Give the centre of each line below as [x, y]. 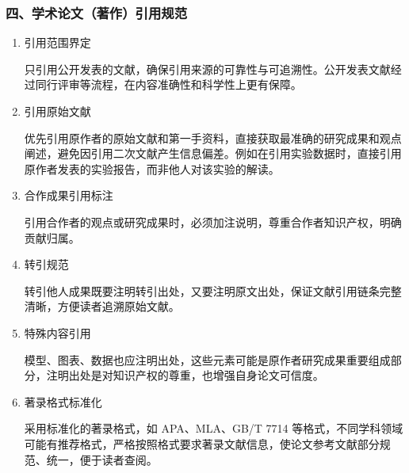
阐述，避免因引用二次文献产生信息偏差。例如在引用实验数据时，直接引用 [213, 153]
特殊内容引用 [57, 332]
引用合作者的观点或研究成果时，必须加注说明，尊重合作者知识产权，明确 [213, 221]
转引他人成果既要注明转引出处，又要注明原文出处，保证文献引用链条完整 [213, 290]
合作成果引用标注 [69, 195]
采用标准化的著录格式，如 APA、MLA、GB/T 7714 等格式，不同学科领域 [214, 428]
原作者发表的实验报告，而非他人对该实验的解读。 [152, 168]
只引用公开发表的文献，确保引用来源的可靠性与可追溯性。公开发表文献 [207, 69]
